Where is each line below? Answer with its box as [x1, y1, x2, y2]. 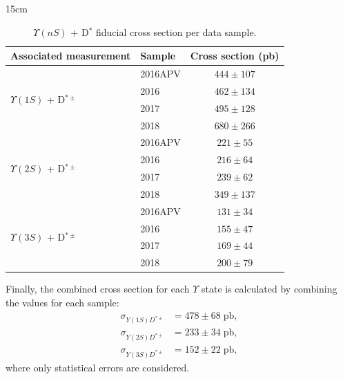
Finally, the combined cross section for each [6, 281, 190, 296]
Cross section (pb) [190, 48, 280, 63]
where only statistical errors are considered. [6, 360, 190, 375]
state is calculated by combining [201, 281, 337, 296]
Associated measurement [10, 48, 131, 63]
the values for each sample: [6, 295, 119, 309]
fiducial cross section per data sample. [95, 24, 257, 39]
